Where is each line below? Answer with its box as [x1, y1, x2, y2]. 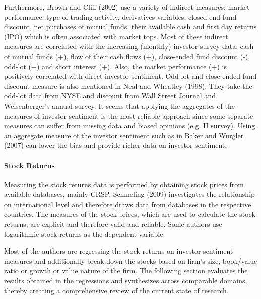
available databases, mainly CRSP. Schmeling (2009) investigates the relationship [4, 189, 255, 200]
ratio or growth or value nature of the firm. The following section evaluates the [4, 265, 248, 276]
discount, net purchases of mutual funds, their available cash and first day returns [4, 21, 257, 32]
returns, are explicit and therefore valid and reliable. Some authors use [4, 219, 222, 229]
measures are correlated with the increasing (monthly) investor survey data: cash [4, 41, 254, 52]
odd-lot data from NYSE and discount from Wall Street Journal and [4, 90, 216, 101]
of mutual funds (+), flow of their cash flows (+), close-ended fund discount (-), [4, 51, 250, 61]
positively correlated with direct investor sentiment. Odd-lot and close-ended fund [4, 71, 257, 81]
